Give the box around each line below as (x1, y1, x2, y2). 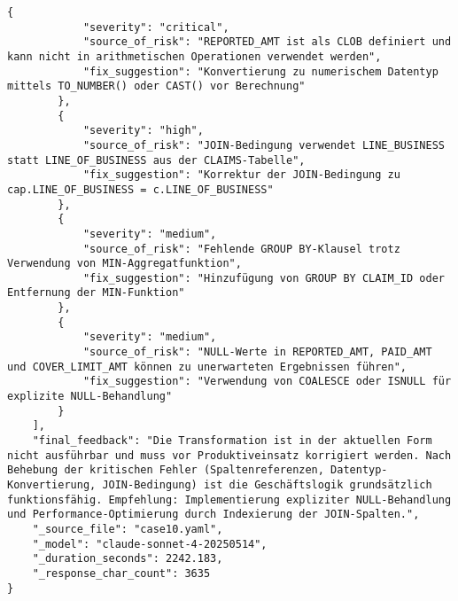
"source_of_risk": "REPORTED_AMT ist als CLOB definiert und (82, 35, 452, 49)
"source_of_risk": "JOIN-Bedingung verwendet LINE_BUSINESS (82, 138, 445, 152)
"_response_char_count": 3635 (32, 566, 211, 580)
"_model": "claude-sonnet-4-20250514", (32, 537, 268, 550)
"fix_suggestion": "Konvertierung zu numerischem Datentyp (82, 65, 439, 78)
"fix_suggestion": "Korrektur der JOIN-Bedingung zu (82, 168, 400, 182)
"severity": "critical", (82, 20, 229, 34)
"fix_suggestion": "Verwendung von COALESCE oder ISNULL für (82, 375, 452, 388)
